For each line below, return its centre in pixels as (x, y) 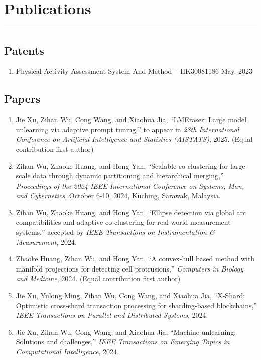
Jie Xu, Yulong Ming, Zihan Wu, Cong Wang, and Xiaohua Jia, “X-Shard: (130, 295)
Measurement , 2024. (46, 242)
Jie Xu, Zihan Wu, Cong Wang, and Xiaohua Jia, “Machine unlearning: (126, 332)
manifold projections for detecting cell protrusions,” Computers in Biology (130, 268)
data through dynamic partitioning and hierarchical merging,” (128, 176)
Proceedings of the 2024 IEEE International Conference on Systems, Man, (130, 185)
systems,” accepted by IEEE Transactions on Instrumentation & (115, 232)
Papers (22, 98)
